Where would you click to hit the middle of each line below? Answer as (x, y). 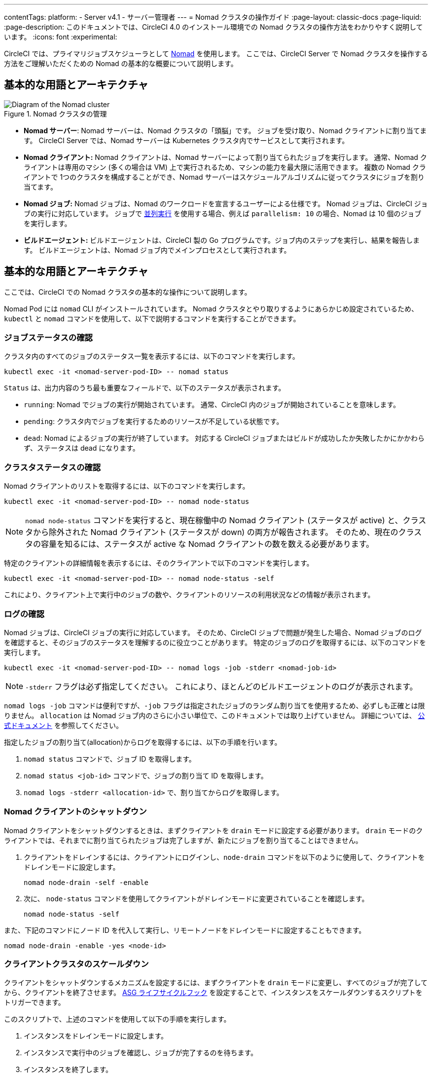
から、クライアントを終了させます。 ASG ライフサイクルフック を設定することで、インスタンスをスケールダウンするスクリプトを (213, 993)
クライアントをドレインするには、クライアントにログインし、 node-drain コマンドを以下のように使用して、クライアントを (224, 857)
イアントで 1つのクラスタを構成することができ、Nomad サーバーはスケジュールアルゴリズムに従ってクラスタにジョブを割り (224, 177)
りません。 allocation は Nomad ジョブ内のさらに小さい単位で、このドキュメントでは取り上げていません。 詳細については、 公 (215, 715)
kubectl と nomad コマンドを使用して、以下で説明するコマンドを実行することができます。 (152, 318)
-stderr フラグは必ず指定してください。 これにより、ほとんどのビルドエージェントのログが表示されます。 (221, 686)
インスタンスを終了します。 (68, 1070)
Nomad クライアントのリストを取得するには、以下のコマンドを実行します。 (127, 486)
